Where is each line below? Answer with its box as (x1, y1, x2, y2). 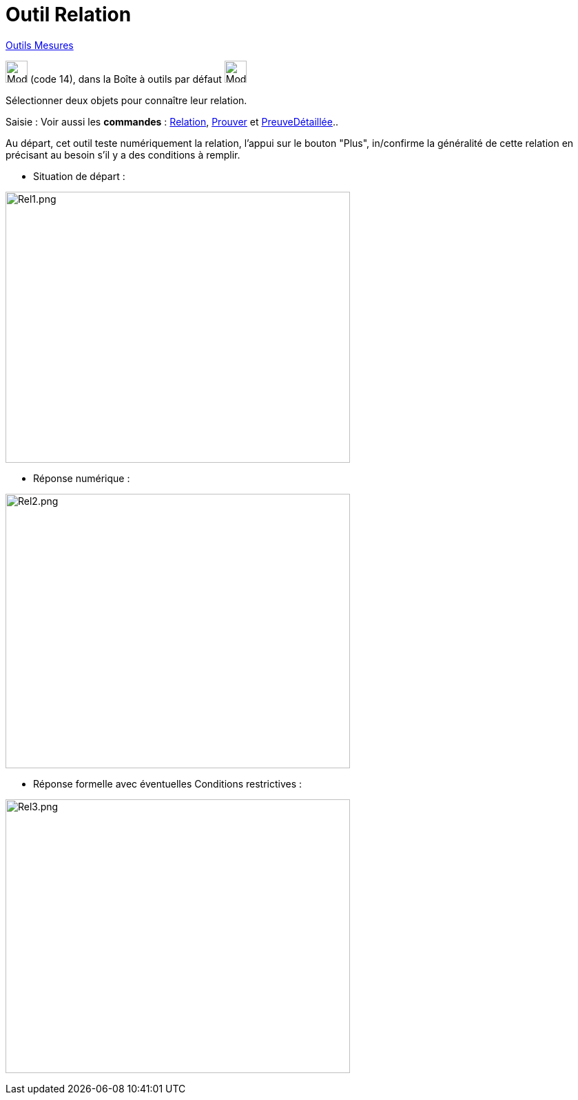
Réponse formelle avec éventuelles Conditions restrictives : (33, 777, 302, 790)
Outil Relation (6, 3, 132, 26)
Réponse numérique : (33, 472, 130, 484)
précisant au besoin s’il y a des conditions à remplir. (6, 148, 240, 161)
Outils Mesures (6, 39, 74, 51)
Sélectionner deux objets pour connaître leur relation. (6, 94, 247, 106)
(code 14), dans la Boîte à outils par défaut (30, 72, 222, 85)
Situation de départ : (33, 170, 125, 182)
